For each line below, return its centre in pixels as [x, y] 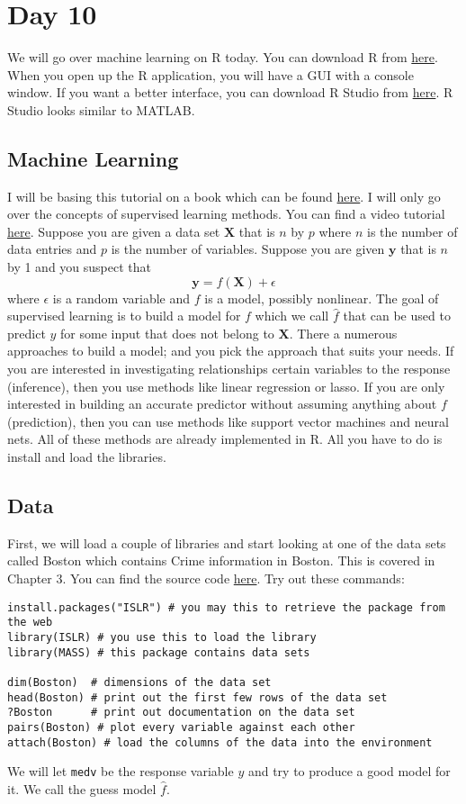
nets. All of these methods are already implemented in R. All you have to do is [225, 439]
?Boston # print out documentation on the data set [181, 713]
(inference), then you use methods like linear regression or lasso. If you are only [226, 386]
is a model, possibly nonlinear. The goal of [322, 298]
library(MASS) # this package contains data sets [159, 652]
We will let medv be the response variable [121, 771]
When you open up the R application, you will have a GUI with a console [211, 74]
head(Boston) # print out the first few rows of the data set [197, 697]
